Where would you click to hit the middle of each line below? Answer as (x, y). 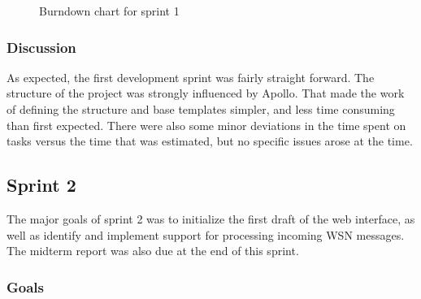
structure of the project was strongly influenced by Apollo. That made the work (206, 93)
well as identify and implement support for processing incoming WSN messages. (206, 234)
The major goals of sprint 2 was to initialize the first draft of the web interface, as (211, 218)
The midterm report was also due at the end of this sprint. (153, 251)
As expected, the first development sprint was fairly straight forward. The (191, 77)
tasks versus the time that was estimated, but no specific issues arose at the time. (210, 141)
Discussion (41, 47)
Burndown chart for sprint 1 (109, 11)
